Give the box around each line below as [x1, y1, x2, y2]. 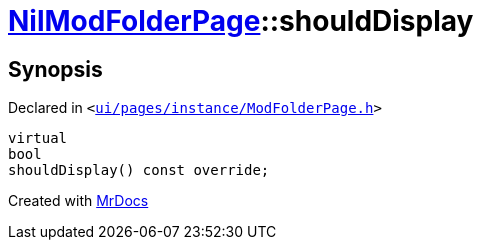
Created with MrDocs [8, 192, 149, 210]
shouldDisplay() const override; [8, 162, 270, 179]
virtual [8, 130, 68, 147]
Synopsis [8, 56, 103, 82]
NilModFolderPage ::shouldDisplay [8, 4, 474, 38]
